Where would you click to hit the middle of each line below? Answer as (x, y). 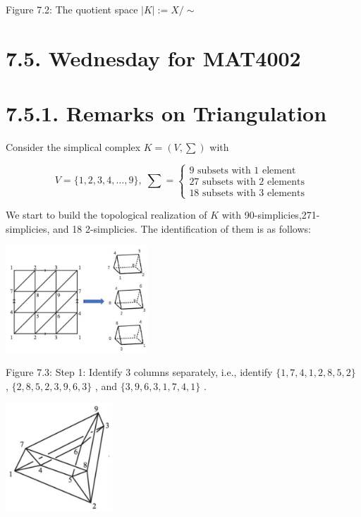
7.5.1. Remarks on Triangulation (166, 113)
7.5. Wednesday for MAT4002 (153, 57)
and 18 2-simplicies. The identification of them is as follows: (182, 228)
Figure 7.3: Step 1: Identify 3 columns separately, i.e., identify (139, 372)
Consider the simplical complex (73, 147)
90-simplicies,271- (282, 215)
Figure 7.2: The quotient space (72, 9)
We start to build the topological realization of (106, 215)
